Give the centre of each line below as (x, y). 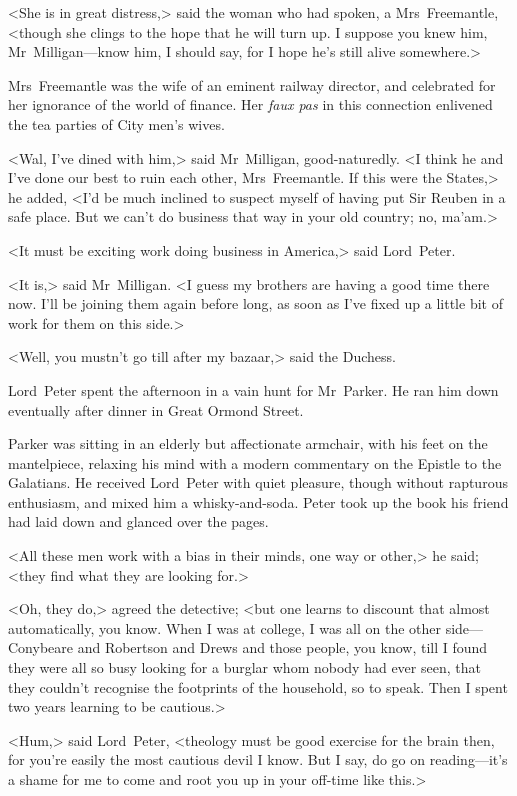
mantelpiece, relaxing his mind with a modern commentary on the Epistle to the (255, 462)
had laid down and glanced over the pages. (138, 521)
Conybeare (40, 647)
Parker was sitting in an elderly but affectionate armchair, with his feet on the (248, 443)
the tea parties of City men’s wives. (116, 123)
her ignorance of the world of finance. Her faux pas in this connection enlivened (250, 104)
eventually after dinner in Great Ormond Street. (156, 409)
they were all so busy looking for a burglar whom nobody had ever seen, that (244, 667)
